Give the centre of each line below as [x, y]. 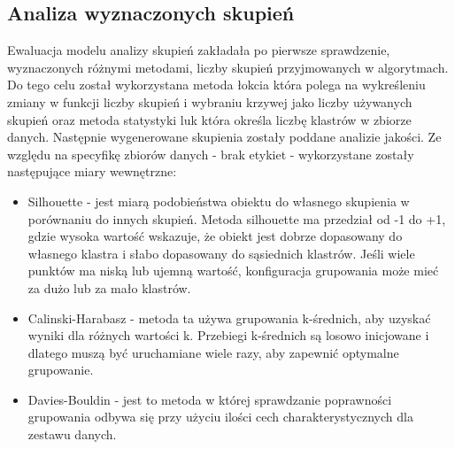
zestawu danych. [72, 434]
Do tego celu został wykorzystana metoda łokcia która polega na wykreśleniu [216, 85]
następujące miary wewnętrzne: [92, 171]
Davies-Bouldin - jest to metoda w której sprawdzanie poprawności [210, 399]
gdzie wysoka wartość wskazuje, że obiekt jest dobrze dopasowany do [215, 236]
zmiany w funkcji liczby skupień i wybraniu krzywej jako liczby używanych [210, 101]
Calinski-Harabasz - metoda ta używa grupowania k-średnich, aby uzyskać [229, 317]
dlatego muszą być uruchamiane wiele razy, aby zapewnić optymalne [213, 352]
